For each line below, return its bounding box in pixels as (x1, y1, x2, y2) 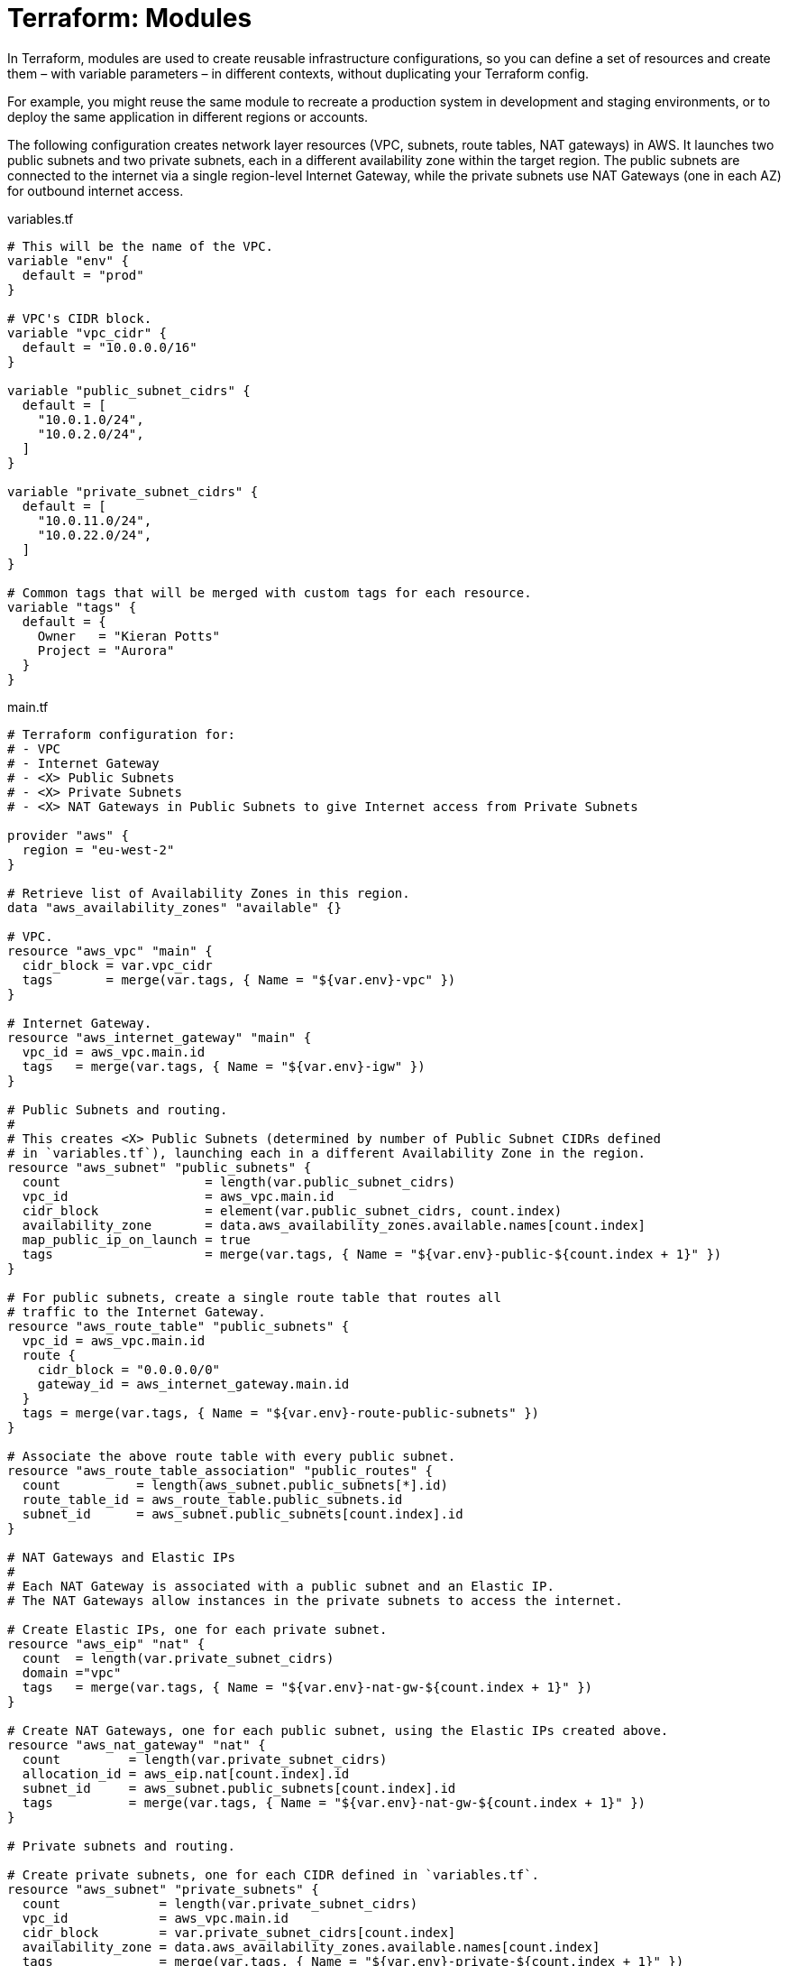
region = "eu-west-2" (22, 842, 175, 857)
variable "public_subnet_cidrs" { (7, 383, 251, 398)
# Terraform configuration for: (7, 726, 235, 742)
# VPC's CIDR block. (7, 310, 152, 326)
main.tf (7, 698, 49, 715)
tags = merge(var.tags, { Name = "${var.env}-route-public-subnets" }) (22, 1405, 540, 1420)
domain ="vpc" (22, 1665, 122, 1680)
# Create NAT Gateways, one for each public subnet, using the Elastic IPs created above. (7, 1722, 669, 1738)
